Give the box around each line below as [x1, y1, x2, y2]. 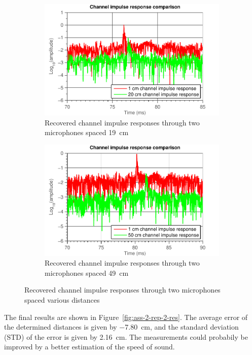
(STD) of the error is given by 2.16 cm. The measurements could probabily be [4, 331, 248, 342]
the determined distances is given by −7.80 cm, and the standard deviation [4, 321, 239, 332]
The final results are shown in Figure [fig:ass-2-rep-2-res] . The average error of [4, 311, 248, 322]
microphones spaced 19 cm [45, 127, 129, 138]
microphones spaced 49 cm [45, 267, 129, 278]
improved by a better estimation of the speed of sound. [4, 341, 175, 352]
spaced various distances [24, 294, 100, 305]
